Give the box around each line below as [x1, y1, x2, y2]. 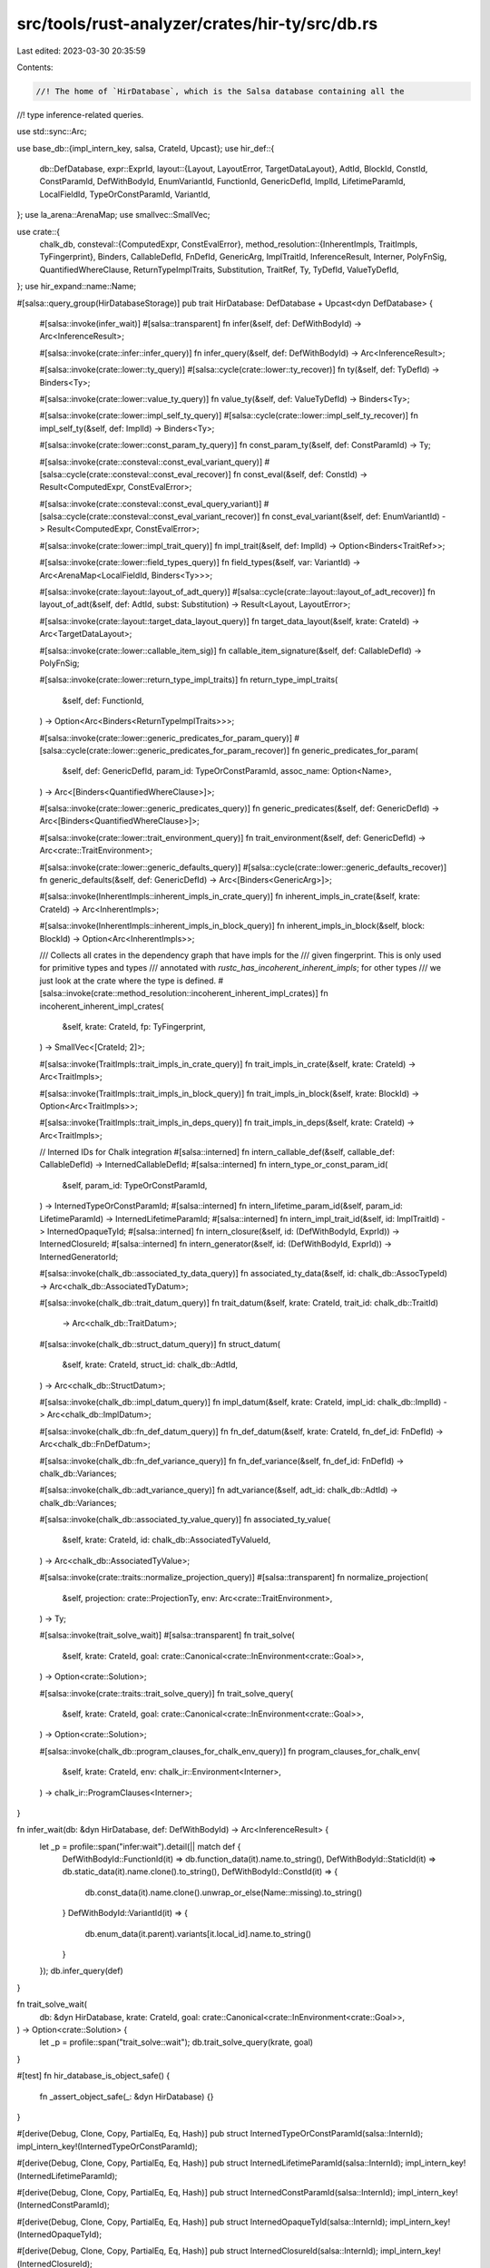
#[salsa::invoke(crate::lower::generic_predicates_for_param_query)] [39, 732, 293, 743]
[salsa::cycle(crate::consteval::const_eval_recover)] [39, 468, 231, 480]
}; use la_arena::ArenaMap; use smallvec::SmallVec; [16, 210, 211, 220]
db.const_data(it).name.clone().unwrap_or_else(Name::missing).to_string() [84, 1887, 363, 1898]
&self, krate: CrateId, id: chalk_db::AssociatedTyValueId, [62, 1534, 271, 1546]
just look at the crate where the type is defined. [39, 975, 217, 986]
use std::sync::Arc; [16, 126, 87, 137]
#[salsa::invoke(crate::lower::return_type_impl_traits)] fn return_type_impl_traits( [39, 674, 338, 685]
